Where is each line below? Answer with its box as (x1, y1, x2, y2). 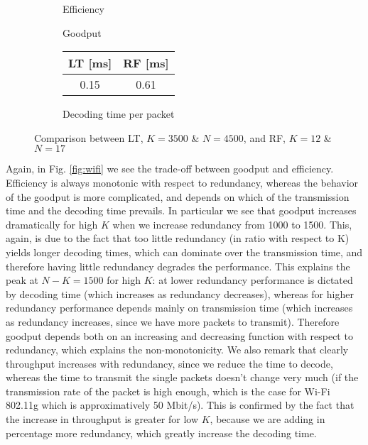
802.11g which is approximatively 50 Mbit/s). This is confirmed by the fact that (6, 397, 355, 412)
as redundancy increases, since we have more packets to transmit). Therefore (6, 314, 340, 329)
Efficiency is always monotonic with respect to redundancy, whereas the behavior (6, 175, 359, 189)
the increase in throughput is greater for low (6, 412, 199, 427)
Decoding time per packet (63, 106, 175, 121)
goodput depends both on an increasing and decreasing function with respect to (6, 328, 353, 343)
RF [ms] (123, 55, 169, 72)
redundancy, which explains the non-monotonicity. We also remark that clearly (6, 342, 349, 357)
